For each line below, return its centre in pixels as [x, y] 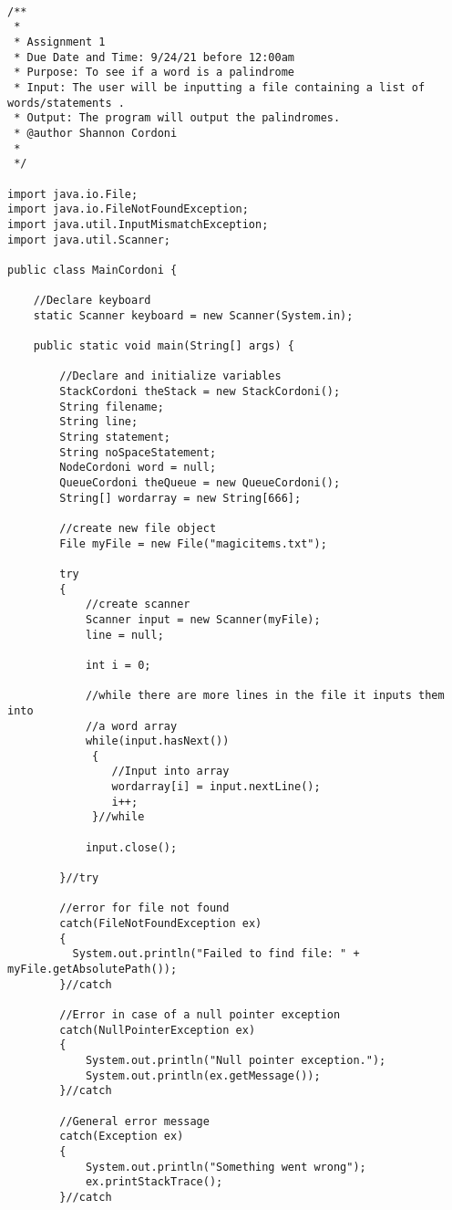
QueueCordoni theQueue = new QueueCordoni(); [200, 483]
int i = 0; [118, 665]
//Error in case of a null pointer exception [200, 1014]
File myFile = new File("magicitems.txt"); [193, 543]
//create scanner [138, 605]
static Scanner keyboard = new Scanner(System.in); [193, 315]
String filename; [112, 407]
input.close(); [131, 847]
